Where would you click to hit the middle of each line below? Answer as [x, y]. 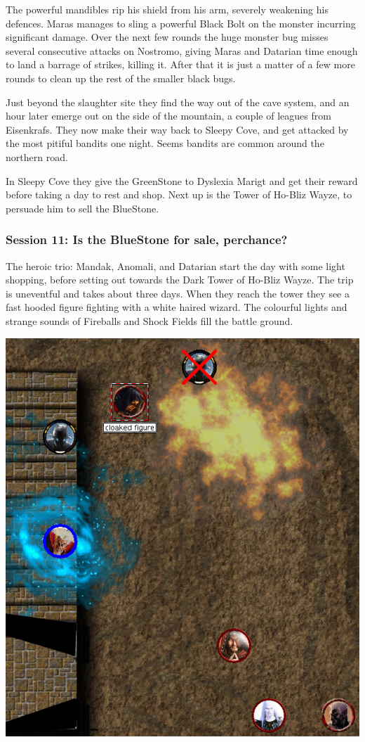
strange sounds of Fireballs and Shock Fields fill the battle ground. [150, 320]
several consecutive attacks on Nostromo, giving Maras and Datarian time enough [182, 50]
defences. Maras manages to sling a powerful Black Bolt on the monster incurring [181, 23]
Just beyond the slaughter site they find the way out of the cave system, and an [178, 102]
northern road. [37, 156]
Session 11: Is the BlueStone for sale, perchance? [147, 239]
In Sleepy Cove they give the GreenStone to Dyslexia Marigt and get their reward [182, 180]
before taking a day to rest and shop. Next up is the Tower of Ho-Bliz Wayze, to [179, 194]
